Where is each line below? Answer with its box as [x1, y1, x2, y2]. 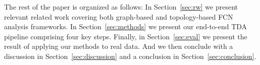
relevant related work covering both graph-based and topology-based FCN [4, 11, 233, 22]
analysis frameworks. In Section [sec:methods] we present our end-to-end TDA [4, 21, 247, 32]
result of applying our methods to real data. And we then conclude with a [4, 41, 233, 51]
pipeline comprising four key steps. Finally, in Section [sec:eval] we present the [4, 31, 247, 41]
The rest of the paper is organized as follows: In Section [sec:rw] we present [4, 2, 238, 12]
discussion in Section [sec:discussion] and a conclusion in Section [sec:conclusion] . [4, 50, 256, 61]
